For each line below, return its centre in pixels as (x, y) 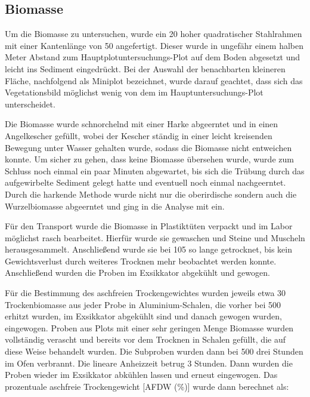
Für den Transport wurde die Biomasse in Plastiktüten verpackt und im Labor (149, 226)
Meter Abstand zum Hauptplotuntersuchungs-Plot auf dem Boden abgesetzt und (153, 57)
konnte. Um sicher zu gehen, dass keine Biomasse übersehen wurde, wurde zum (149, 159)
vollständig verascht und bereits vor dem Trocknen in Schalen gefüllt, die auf (145, 339)
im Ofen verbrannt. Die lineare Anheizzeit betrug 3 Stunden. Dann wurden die (149, 363)
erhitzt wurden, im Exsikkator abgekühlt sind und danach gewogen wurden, (143, 316)
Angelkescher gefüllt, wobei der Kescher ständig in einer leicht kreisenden (139, 135)
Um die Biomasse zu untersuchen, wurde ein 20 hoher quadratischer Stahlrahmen (154, 34)
